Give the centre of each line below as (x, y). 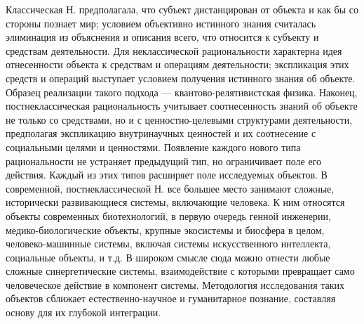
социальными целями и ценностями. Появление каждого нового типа (153, 147)
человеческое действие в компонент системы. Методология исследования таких (175, 284)
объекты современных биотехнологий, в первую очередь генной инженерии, (168, 215)
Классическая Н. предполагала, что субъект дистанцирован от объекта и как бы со (182, 9)
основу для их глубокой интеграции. (83, 312)
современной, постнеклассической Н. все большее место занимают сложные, (170, 188)
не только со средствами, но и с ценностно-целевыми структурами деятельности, (179, 119)
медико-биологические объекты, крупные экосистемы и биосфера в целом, (165, 229)
